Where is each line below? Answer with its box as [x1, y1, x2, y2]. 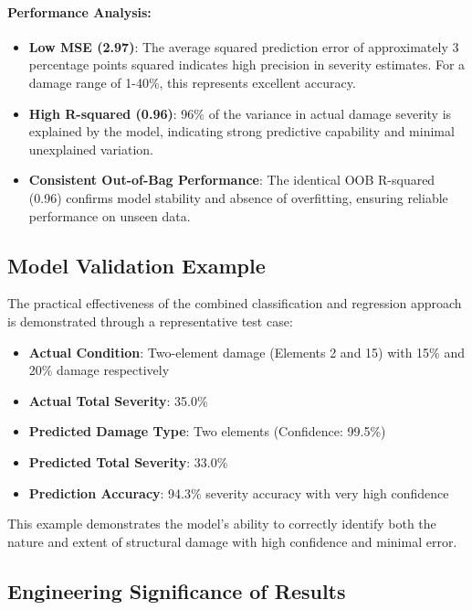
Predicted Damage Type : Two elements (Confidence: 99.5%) [28, 422, 386, 441]
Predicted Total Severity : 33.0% [28, 452, 228, 471]
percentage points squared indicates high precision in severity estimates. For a [28, 55, 466, 74]
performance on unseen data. [28, 206, 191, 225]
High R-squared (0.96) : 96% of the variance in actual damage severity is [28, 103, 452, 123]
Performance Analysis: [7, 2, 152, 21]
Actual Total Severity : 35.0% [28, 391, 208, 410]
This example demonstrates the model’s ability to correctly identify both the [7, 514, 436, 533]
